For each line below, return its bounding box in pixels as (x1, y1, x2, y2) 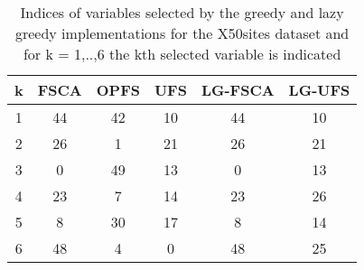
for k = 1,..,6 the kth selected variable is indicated (23, 43, 341, 64)
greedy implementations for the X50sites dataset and (14, 23, 350, 43)
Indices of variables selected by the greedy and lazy (20, 2, 344, 23)
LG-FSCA (201, 79, 275, 100)
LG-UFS (288, 79, 350, 100)
